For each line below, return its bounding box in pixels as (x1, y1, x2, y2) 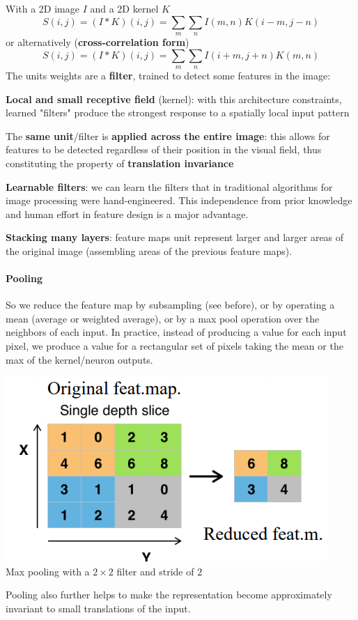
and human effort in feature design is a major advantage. (6, 206, 249, 221)
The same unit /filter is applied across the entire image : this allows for (6, 128, 330, 143)
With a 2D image (6, 1, 79, 15)
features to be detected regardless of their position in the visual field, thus (6, 142, 322, 157)
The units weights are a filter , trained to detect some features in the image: (6, 68, 331, 82)
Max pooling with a (6, 564, 90, 578)
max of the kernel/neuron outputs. (6, 352, 153, 366)
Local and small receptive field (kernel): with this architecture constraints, (6, 91, 342, 106)
